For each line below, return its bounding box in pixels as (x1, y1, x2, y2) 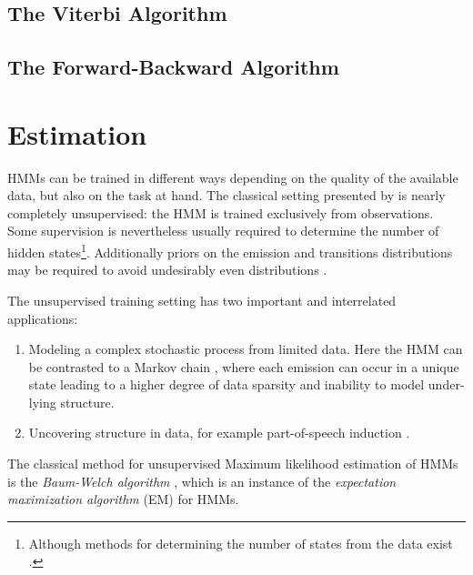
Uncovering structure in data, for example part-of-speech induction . (28, 423, 410, 442)
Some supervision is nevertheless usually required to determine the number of (7, 221, 439, 240)
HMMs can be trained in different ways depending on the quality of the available (7, 167, 458, 187)
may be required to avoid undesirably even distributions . (7, 260, 327, 279)
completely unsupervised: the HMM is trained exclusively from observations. (7, 203, 434, 222)
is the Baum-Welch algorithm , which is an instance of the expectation (7, 471, 397, 490)
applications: (7, 308, 78, 328)
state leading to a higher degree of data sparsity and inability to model (28, 375, 425, 394)
